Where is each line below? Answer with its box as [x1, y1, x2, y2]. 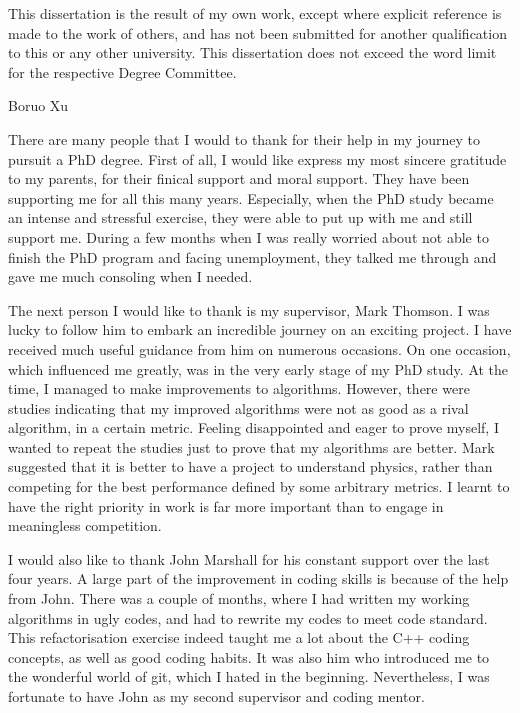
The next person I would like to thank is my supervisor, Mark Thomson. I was [8, 299, 490, 320]
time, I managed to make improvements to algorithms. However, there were [8, 378, 470, 399]
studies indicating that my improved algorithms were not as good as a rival [8, 397, 469, 418]
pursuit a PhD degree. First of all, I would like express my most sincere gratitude [8, 148, 507, 169]
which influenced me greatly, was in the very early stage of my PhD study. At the [8, 358, 509, 379]
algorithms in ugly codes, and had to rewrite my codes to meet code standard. [8, 607, 488, 628]
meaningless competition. [8, 515, 162, 536]
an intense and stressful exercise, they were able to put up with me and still [8, 207, 473, 228]
